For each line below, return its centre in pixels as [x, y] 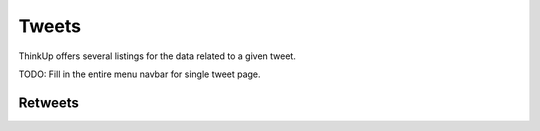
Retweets [49, 102]
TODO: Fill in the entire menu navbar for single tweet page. [139, 74]
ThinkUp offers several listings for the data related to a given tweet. [157, 56]
